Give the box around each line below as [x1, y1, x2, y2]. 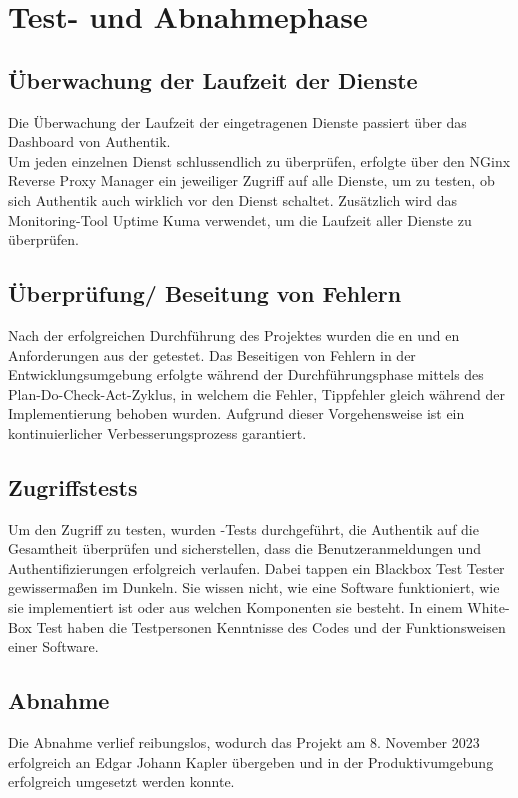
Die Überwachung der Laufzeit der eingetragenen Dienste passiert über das [8, 111, 467, 132]
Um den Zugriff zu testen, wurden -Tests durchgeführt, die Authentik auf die [8, 518, 479, 539]
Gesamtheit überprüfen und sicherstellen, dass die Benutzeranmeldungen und [8, 538, 481, 559]
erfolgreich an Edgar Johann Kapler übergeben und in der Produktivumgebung [8, 751, 494, 772]
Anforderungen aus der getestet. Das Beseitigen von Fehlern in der [8, 344, 416, 365]
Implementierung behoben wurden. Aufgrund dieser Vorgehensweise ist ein [8, 403, 465, 424]
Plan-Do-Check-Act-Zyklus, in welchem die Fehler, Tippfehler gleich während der [8, 383, 506, 404]
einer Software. [8, 636, 99, 657]
